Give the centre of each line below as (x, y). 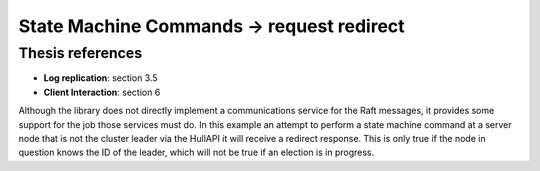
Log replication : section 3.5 (101, 78)
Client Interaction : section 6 (102, 92)
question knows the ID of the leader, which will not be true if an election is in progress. (196, 152)
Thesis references (80, 53)
